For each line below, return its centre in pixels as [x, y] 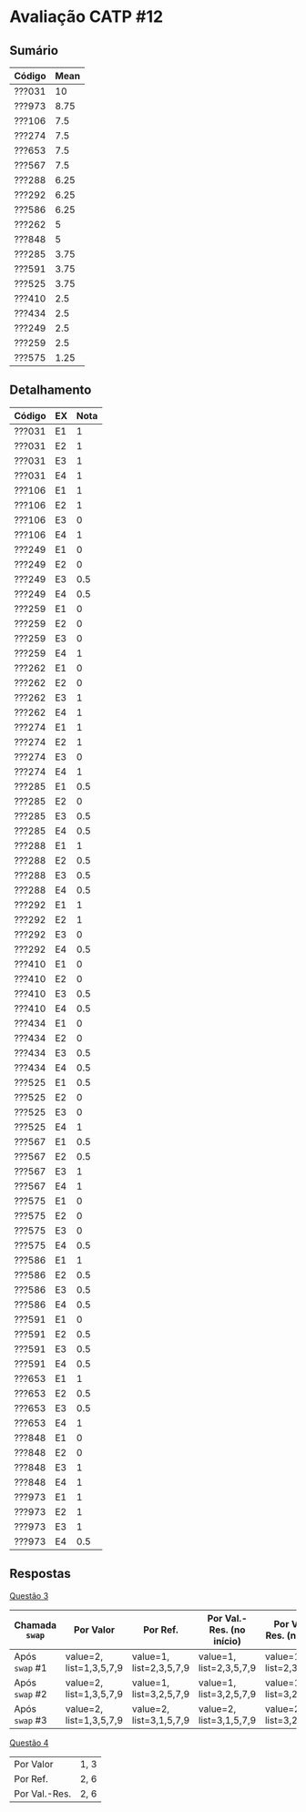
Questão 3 [29, 1595]
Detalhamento [51, 390]
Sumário [34, 51]
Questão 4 [29, 1743]
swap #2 [31, 1694]
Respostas [40, 1574]
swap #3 [31, 1720]
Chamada [36, 1625]
